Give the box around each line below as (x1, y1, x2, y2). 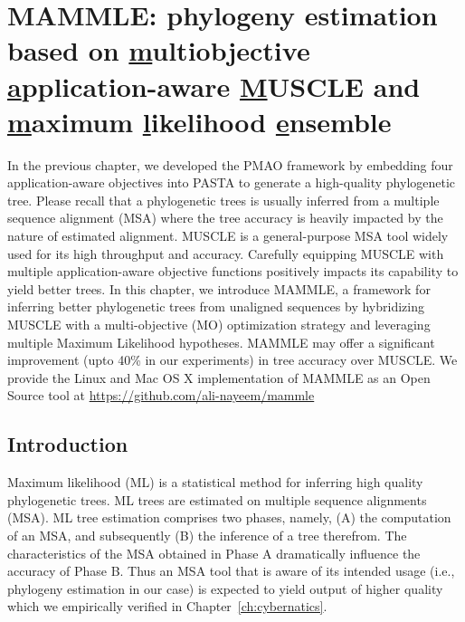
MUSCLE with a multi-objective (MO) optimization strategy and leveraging (7, 315, 431, 334)
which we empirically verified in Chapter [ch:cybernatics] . (7, 597, 327, 616)
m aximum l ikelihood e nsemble (7, 102, 392, 139)
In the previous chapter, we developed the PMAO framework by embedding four (7, 155, 453, 174)
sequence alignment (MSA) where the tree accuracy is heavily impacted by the (7, 208, 443, 227)
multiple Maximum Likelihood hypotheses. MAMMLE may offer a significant (7, 332, 435, 351)
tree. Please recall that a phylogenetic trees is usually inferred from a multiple (7, 190, 440, 209)
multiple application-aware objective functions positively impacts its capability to (7, 262, 459, 281)
